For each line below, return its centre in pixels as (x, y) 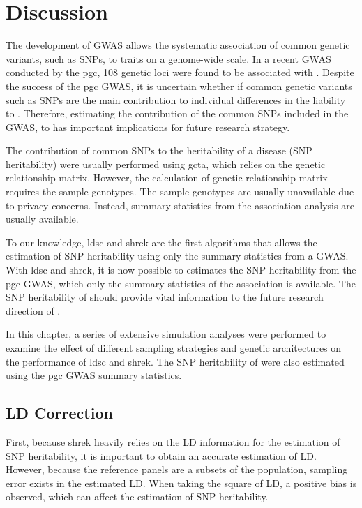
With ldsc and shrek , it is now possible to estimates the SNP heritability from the (181, 270)
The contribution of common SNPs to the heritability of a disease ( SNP (159, 150)
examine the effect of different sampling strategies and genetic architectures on (174, 348)
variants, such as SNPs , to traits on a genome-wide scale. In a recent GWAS (168, 58)
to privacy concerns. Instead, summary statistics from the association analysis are (180, 205)
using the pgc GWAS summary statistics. (94, 375)
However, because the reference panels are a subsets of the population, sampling (177, 469)
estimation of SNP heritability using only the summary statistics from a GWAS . (177, 256)
